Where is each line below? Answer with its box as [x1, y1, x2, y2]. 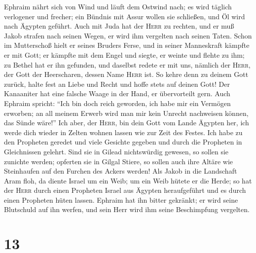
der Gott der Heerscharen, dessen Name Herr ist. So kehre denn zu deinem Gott [4, 69, 249, 79]
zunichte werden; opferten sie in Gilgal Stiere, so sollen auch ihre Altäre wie [4, 156, 233, 166]
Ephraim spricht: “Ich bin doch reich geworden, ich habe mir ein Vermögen [4, 98, 231, 108]
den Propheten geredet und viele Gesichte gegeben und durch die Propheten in [4, 137, 242, 147]
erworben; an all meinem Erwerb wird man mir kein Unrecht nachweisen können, [4, 108, 249, 118]
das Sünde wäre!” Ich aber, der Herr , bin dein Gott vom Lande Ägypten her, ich [4, 117, 249, 128]
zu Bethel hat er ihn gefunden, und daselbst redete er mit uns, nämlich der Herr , [4, 59, 251, 70]
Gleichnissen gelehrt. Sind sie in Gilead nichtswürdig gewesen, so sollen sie [4, 146, 229, 156]
